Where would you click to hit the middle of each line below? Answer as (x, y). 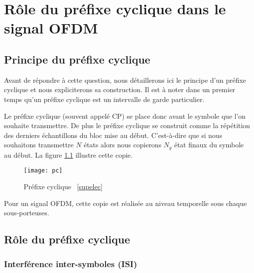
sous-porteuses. (27, 213)
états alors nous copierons (123, 145)
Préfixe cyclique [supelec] (63, 187)
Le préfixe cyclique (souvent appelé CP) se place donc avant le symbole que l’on (125, 116)
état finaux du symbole (209, 145)
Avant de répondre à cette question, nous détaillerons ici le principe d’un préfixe (125, 80)
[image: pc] (43, 171)
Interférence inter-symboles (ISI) (71, 263)
